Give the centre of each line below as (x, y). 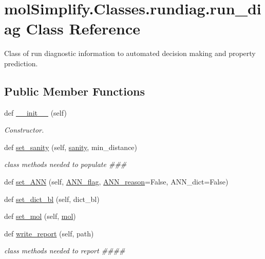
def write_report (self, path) (49, 233)
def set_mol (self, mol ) (40, 216)
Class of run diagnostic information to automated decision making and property (130, 53)
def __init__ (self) (35, 112)
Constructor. (24, 130)
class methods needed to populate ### (65, 164)
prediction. (21, 63)
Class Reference (83, 29)
